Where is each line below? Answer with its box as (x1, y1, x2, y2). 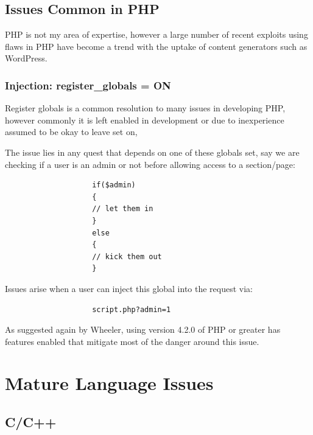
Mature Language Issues (5, 371, 214, 395)
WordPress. (5, 52, 47, 64)
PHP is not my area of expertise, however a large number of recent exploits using (5, 28, 308, 41)
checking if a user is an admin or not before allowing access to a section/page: (5, 158, 295, 170)
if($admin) (92, 181, 136, 190)
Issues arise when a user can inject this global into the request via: (5, 282, 253, 294)
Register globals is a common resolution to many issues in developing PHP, (5, 102, 286, 114)
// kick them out (92, 252, 162, 261)
